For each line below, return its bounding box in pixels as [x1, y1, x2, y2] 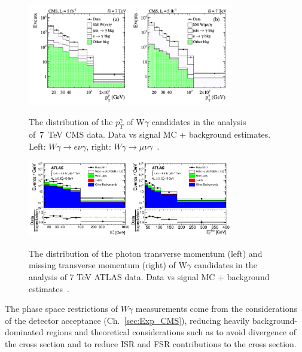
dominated [5, 326, 44, 338]
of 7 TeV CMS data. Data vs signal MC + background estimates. [29, 128, 271, 140]
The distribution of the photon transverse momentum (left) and [29, 247, 263, 259]
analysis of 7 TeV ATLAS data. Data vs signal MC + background [29, 270, 270, 283]
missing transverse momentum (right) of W [29, 259, 187, 271]
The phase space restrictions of [5, 302, 118, 315]
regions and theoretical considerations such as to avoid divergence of [46, 326, 297, 338]
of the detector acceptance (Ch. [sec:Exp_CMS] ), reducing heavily [5, 314, 250, 326]
